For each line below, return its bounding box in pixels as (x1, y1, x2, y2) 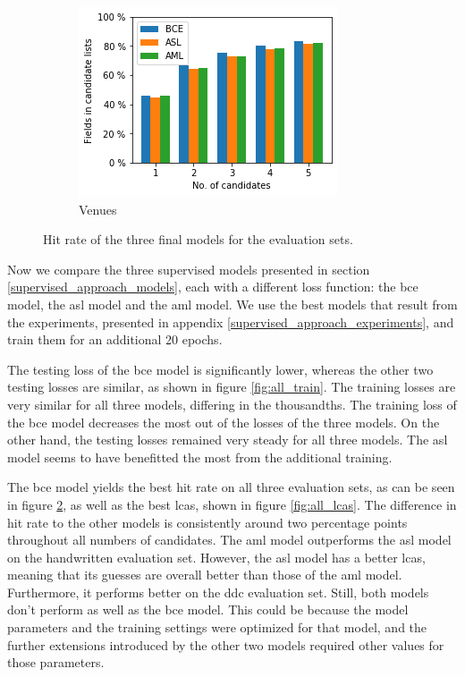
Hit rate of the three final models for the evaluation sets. (43, 230, 353, 249)
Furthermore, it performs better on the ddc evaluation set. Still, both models (7, 582, 429, 601)
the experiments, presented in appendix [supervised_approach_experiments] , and (7, 312, 454, 331)
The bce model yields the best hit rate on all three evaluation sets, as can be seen (7, 478, 455, 496)
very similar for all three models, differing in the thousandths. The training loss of (7, 394, 457, 413)
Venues (79, 199, 117, 218)
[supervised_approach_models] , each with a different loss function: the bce (7, 277, 418, 296)
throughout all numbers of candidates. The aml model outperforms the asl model (7, 530, 452, 549)
